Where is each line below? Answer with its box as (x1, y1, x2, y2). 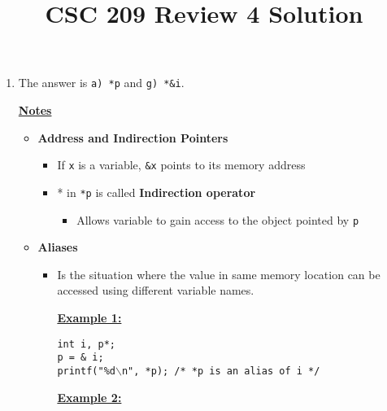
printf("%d (57, 365, 115, 377)
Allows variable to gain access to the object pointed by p (76, 211, 359, 228)
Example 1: (57, 308, 122, 326)
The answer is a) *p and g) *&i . (18, 74, 185, 91)
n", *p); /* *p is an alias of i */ (121, 365, 320, 377)
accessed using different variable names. (57, 282, 254, 299)
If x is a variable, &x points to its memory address (57, 156, 306, 173)
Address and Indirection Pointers (37, 129, 228, 146)
